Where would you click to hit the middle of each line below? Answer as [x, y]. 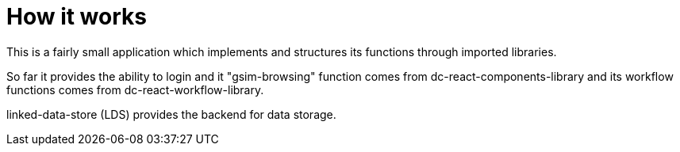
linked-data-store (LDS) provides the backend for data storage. [171, 114]
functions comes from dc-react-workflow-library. [135, 89]
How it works [77, 17]
